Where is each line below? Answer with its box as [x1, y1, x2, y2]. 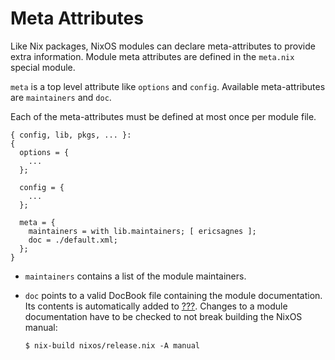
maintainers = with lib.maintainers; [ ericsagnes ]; [28, 226, 257, 236]
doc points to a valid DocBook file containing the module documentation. [24, 289, 323, 301]
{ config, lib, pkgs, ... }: [10, 130, 132, 140]
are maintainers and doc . [10, 91, 112, 103]
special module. [10, 61, 76, 73]
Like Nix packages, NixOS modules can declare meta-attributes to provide [10, 40, 316, 52]
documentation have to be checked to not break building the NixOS [24, 310, 303, 322]
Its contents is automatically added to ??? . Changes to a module [24, 300, 288, 312]
